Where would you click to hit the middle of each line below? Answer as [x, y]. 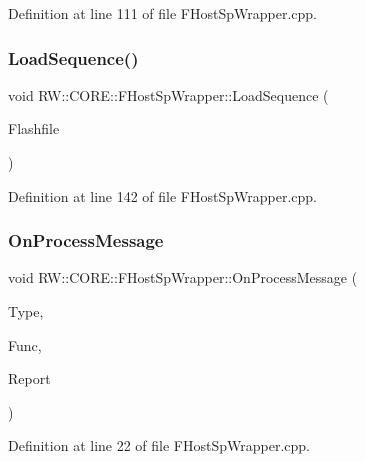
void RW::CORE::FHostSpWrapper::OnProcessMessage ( [183, 277]
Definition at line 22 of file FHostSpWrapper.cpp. [159, 445]
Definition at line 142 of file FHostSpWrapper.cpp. [162, 195]
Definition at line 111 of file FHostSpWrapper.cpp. [162, 13]
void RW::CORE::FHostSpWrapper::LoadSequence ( [168, 94]
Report [29, 378]
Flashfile [34, 128]
